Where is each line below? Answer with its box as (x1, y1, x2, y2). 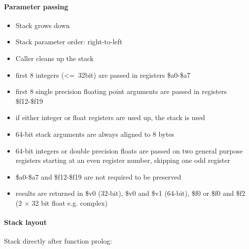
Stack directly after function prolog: (4, 236, 112, 246)
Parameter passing (4, 1, 69, 11)
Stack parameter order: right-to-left (15, 36, 123, 47)
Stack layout (4, 217, 47, 227)
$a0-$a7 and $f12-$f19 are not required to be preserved (15, 171, 181, 182)
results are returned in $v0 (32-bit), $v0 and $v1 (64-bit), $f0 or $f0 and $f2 (15, 188, 246, 198)
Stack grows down (15, 20, 70, 30)
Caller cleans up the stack (15, 53, 94, 63)
